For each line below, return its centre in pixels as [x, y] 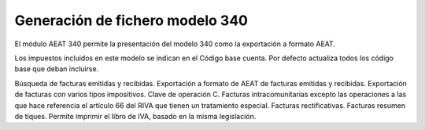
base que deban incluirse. [57, 69]
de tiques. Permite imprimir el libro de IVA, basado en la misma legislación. [135, 116]
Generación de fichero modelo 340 [131, 20]
